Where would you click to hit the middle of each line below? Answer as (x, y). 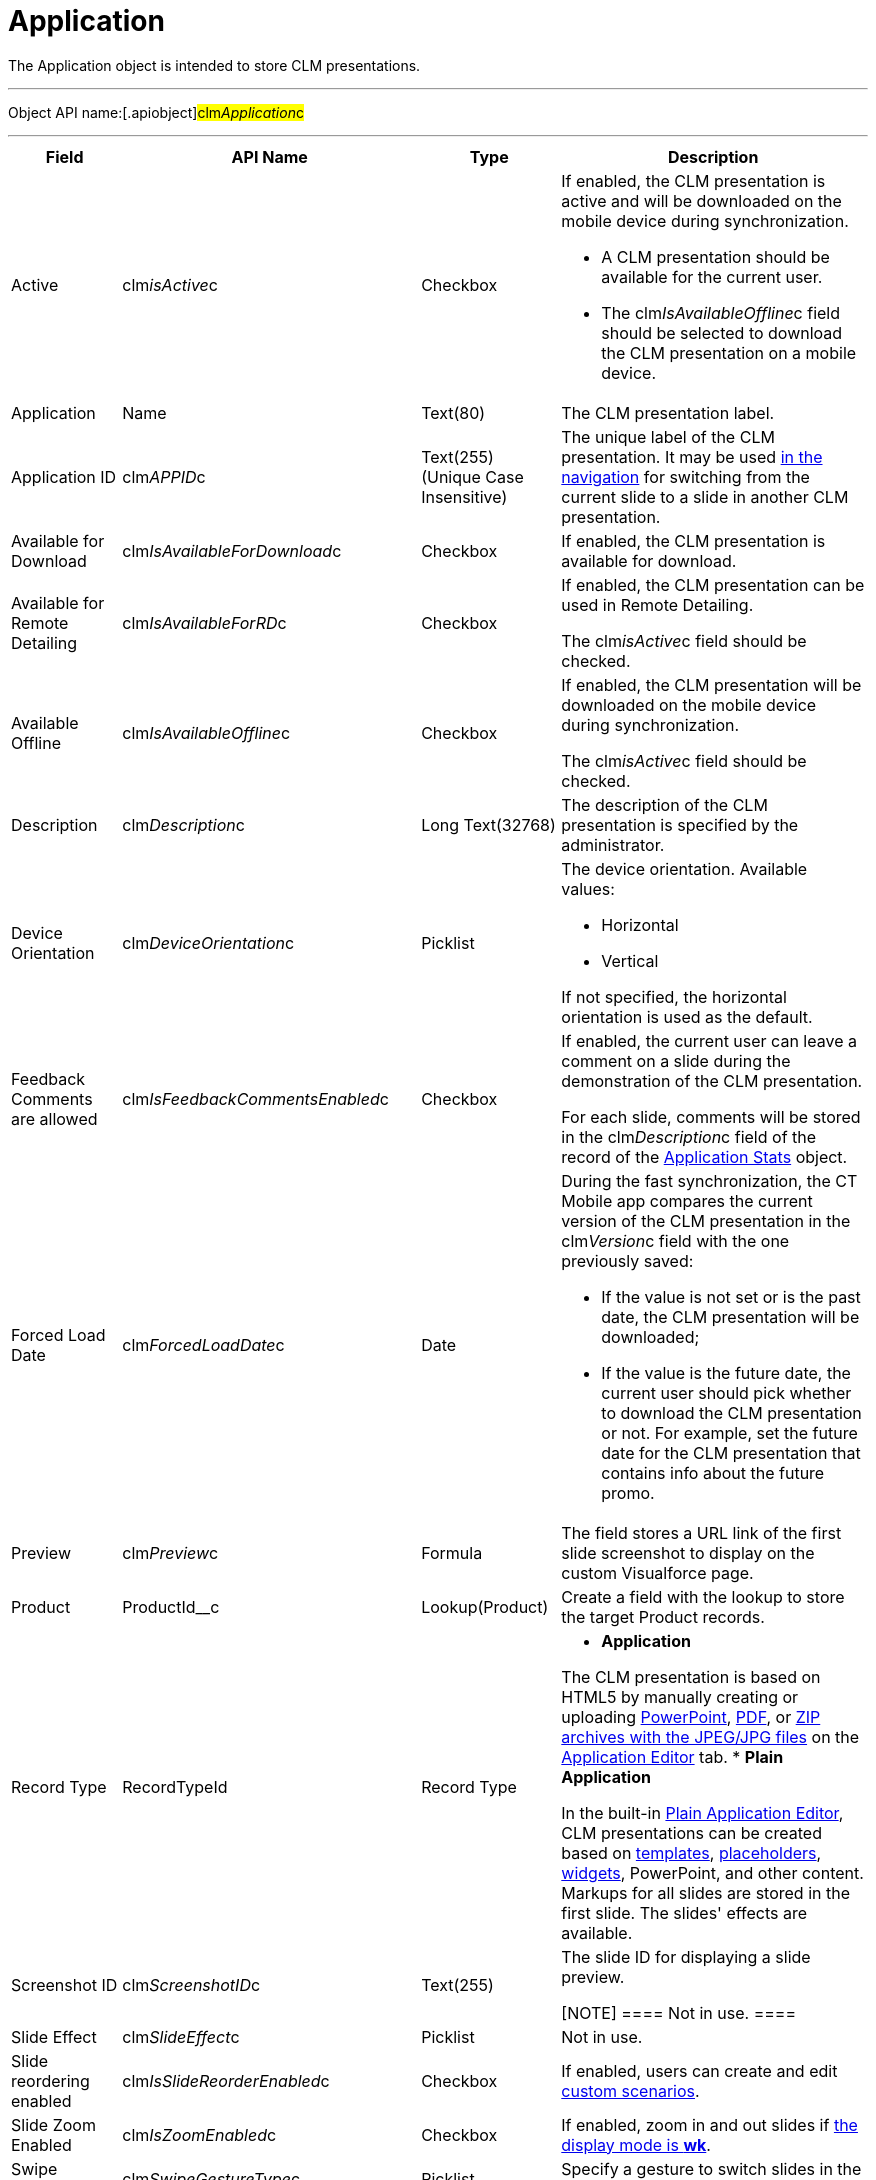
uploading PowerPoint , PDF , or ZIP (691, 1716)
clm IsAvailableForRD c (204, 622)
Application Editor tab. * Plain (672, 1756)
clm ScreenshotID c (191, 1984)
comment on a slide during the (676, 1060)
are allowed (54, 1118)
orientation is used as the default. (687, 1016)
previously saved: (627, 1260)
